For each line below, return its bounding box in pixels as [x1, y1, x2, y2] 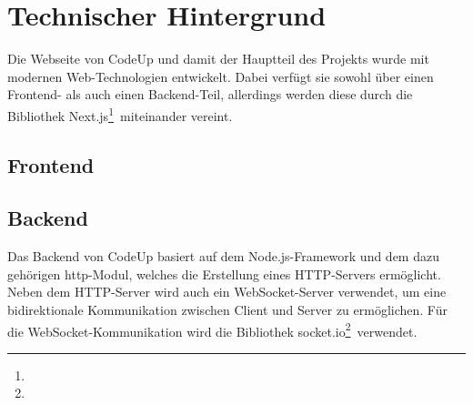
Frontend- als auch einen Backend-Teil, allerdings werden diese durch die [7, 85, 413, 104]
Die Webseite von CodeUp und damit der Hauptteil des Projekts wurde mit [7, 49, 429, 68]
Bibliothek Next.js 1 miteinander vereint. [7, 103, 233, 125]
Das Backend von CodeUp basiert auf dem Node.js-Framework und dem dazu [7, 247, 439, 266]
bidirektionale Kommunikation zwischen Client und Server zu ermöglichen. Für [7, 299, 448, 319]
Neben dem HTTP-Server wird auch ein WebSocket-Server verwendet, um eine [7, 282, 447, 301]
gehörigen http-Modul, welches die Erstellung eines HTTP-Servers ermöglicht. [7, 264, 441, 283]
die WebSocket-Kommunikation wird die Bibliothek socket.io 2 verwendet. [7, 319, 418, 340]
